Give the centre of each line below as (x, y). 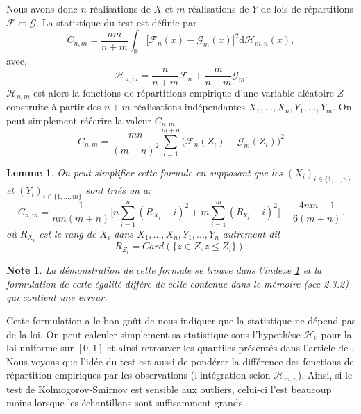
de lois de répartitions (307, 8)
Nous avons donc (42, 8)
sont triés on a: (118, 190)
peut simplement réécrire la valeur (79, 120)
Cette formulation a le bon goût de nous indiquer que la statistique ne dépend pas (181, 320)
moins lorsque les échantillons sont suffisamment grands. (126, 403)
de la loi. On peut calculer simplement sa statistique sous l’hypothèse (153, 334)
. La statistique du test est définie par (117, 22)
